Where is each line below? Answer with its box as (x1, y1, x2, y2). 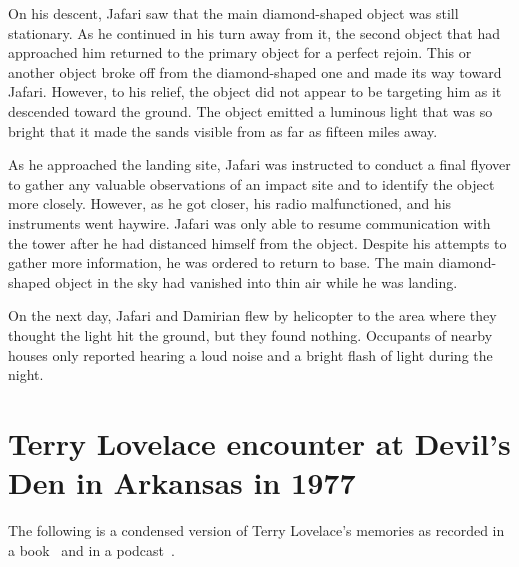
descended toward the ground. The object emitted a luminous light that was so (8, 100, 493, 121)
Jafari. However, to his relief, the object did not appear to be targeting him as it (8, 81, 502, 102)
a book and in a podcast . (8, 539, 175, 560)
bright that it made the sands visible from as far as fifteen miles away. (8, 120, 438, 141)
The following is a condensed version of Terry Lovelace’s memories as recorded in (8, 520, 505, 540)
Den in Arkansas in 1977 (8, 462, 356, 503)
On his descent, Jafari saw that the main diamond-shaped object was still (8, 3, 459, 23)
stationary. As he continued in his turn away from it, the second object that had (8, 22, 501, 43)
